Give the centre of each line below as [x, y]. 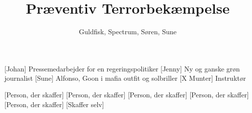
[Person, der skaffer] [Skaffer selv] [54, 104]
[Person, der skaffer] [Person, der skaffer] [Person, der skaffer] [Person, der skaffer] [127, 94]
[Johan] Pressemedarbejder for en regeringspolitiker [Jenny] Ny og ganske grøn [122, 68]
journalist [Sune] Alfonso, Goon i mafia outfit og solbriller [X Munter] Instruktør [125, 78]
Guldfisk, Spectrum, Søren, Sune [128, 32]
